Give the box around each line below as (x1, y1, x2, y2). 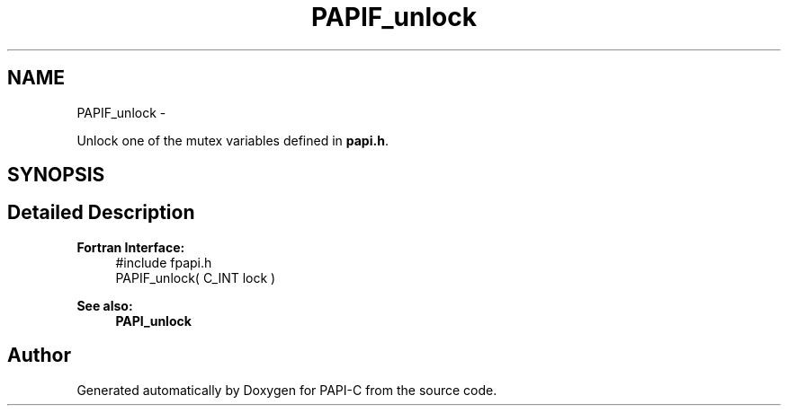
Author (7, 344, 71, 367)
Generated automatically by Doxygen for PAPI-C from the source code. (76, 382, 497, 398)
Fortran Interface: (76, 239, 185, 255)
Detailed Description (7, 201, 195, 224)
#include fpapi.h (115, 254, 212, 270)
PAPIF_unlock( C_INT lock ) (115, 269, 276, 286)
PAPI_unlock (115, 312, 192, 329)
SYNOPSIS (7, 163, 105, 187)
